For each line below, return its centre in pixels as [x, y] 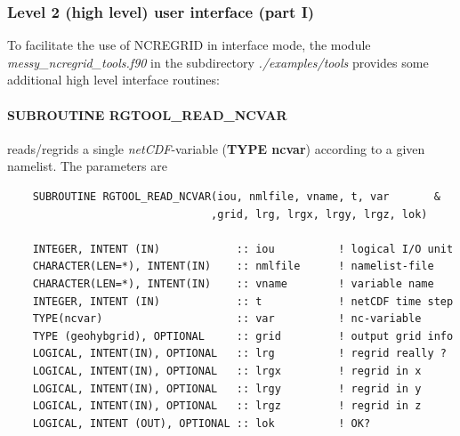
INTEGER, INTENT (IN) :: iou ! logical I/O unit [243, 249]
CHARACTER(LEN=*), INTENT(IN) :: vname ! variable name [233, 283]
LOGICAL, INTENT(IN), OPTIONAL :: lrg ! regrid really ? [239, 354]
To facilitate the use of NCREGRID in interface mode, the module [189, 45]
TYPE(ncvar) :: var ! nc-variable [227, 319]
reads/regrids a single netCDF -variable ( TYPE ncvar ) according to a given [216, 148]
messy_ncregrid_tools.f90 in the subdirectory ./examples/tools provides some [218, 62]
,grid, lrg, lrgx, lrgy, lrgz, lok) [319, 214]
